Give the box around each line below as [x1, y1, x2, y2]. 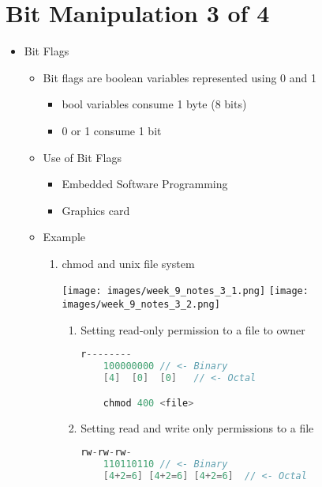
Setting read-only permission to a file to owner [80, 321, 305, 338]
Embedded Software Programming [62, 176, 228, 192]
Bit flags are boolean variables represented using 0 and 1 [43, 69, 316, 85]
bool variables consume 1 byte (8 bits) [62, 96, 247, 112]
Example [43, 228, 86, 245]
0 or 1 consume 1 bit [62, 122, 162, 138]
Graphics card [62, 202, 130, 218]
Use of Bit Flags [43, 149, 122, 165]
